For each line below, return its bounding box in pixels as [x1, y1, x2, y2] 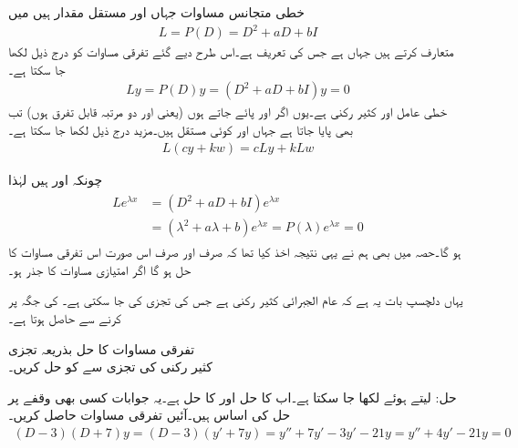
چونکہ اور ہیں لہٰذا [8, 169, 103, 188]
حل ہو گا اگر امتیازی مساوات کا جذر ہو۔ [8, 260, 192, 279]
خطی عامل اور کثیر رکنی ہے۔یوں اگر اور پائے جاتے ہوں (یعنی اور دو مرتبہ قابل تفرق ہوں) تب [8, 102, 447, 121]
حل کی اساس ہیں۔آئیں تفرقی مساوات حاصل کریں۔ [8, 405, 291, 424]
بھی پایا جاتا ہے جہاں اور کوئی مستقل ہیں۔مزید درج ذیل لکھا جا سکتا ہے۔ [8, 119, 353, 138]
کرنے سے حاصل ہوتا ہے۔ [8, 309, 121, 328]
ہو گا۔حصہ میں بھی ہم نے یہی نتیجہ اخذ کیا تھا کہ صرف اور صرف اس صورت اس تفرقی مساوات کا [8, 242, 461, 261]
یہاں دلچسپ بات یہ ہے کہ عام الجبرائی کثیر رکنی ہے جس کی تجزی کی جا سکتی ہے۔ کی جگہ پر [8, 290, 463, 310]
